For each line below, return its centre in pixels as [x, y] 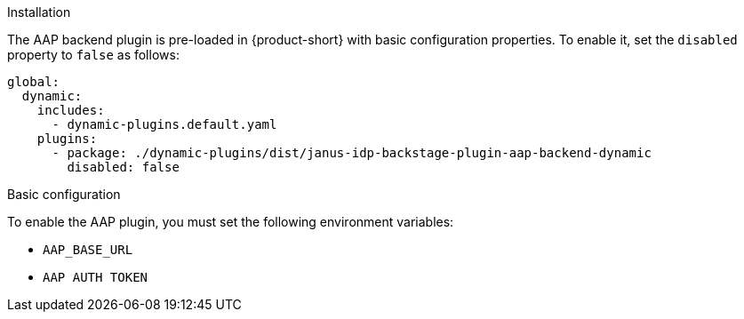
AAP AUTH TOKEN [96, 277]
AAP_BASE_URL [88, 250]
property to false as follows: [93, 55]
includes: [71, 110]
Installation [39, 12]
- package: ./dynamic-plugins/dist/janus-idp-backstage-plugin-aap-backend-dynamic [352, 153]
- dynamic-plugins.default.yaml [164, 124]
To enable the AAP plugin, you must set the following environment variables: [231, 222]
